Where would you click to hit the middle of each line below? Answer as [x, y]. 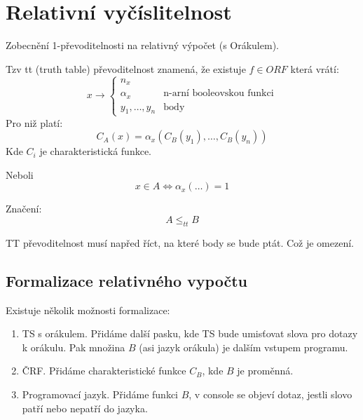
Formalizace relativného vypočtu [126, 280]
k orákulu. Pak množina [74, 347]
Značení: [24, 209]
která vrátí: [315, 68]
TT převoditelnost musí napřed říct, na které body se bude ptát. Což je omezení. [180, 242]
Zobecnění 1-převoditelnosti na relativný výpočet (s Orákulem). [142, 45]
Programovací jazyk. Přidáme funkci [100, 394]
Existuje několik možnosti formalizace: [88, 310]
